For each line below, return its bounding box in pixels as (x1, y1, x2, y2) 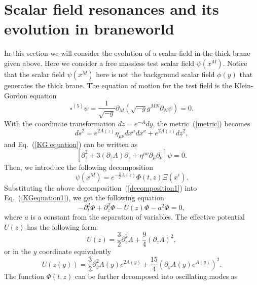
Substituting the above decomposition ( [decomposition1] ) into (4, 182, 197, 193)
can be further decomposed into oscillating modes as (75, 271, 238, 281)
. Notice (223, 57, 247, 68)
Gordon (4, 90, 28, 100)
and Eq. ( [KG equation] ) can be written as (4, 139, 138, 150)
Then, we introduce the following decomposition (4, 161, 154, 172)
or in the (4, 246, 31, 257)
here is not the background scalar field (96, 68, 215, 79)
